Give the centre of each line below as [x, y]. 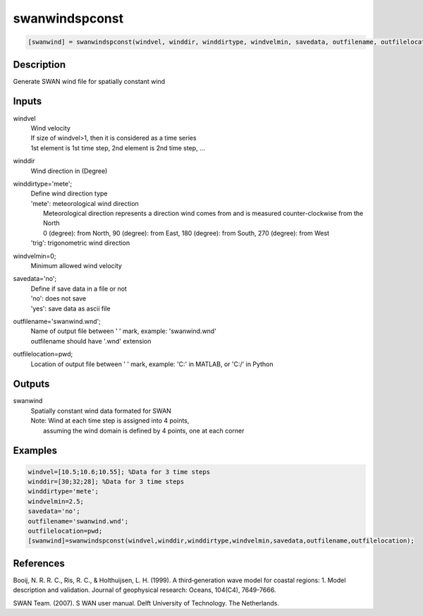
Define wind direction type [69, 193]
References [39, 563]
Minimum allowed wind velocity [76, 266]
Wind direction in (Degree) [69, 171]
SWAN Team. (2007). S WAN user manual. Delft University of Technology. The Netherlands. [146, 603]
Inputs [27, 101]
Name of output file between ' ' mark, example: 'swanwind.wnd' [123, 331]
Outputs [31, 384]
